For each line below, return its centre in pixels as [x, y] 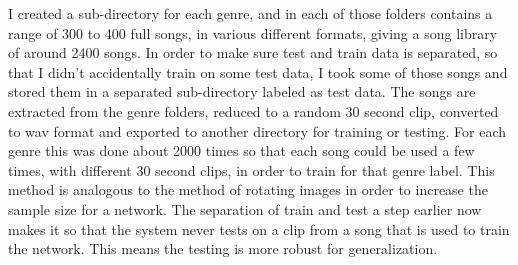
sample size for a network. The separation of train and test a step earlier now [245, 208]
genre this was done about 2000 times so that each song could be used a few [241, 150]
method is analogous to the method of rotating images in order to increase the [248, 189]
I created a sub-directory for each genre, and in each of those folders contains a [250, 13]
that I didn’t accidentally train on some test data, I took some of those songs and [258, 71]
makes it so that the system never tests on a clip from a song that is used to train [259, 228]
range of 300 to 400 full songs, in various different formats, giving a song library [253, 32]
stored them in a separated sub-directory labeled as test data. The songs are [242, 91]
